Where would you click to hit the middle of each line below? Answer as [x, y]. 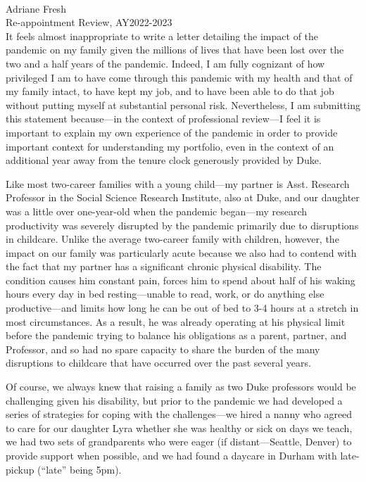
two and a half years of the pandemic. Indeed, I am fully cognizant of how [165, 63]
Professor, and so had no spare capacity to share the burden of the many [163, 349]
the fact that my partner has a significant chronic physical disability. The [164, 266]
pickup [20, 469]
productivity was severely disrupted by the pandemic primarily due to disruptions [182, 225]
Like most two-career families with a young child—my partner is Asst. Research [178, 183]
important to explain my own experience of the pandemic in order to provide [172, 132]
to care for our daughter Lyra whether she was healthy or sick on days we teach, [179, 427]
